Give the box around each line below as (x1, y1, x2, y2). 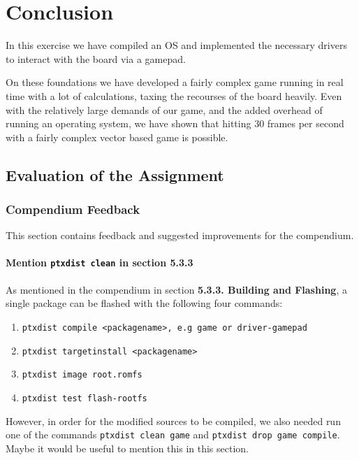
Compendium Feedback (6, 200, 140, 217)
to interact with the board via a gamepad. (6, 51, 186, 66)
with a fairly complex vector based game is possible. (6, 129, 228, 144)
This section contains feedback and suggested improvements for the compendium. (6, 228, 354, 243)
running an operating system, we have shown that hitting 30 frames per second (6, 116, 344, 131)
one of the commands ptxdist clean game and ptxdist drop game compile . (6, 427, 340, 442)
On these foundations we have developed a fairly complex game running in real (6, 75, 344, 89)
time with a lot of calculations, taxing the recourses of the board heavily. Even (6, 88, 342, 103)
